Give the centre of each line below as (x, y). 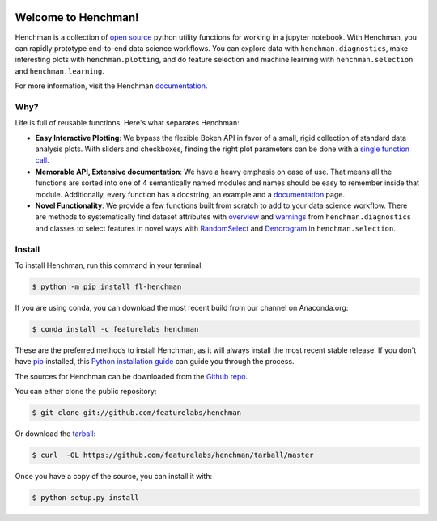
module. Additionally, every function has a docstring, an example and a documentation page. (190, 194)
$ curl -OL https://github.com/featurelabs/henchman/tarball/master (173, 455)
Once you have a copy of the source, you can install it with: (114, 476)
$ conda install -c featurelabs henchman (115, 329)
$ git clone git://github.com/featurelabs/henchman (137, 412)
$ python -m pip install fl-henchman (107, 286)
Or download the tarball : (55, 434)
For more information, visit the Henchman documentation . (111, 86)
